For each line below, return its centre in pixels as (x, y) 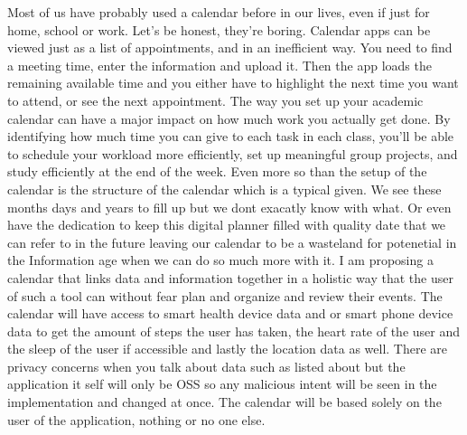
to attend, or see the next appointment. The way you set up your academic (215, 100)
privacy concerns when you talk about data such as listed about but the (206, 366)
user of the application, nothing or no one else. (136, 419)
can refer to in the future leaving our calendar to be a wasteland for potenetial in (232, 242)
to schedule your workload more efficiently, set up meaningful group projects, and (233, 153)
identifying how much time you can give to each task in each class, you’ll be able (231, 136)
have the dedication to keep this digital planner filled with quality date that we (227, 225)
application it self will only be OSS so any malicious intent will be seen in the (222, 384)
